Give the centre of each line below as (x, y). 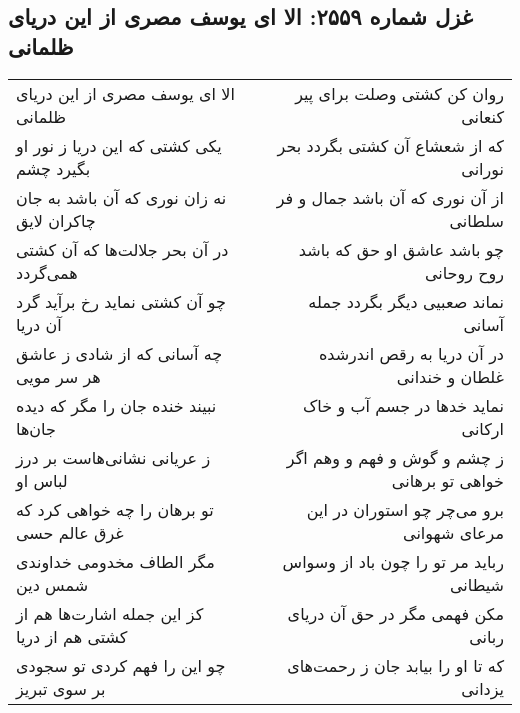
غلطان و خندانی (450, 376)
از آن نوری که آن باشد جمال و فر (390, 197)
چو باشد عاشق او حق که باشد (401, 249)
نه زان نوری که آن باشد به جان (121, 197)
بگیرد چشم (53, 168)
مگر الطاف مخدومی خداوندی (115, 561)
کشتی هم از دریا (72, 636)
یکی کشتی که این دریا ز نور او (119, 145)
